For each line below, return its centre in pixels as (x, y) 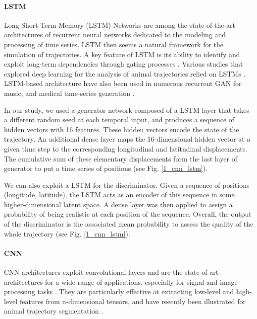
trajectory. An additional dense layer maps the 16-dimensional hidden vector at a (127, 139)
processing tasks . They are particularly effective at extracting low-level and (119, 291)
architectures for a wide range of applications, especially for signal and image (121, 281)
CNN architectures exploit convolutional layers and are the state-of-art (111, 272)
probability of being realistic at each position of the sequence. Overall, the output (128, 214)
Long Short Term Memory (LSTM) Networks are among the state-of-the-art (120, 25)
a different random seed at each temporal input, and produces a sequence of (119, 120)
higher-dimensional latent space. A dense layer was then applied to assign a (118, 204)
